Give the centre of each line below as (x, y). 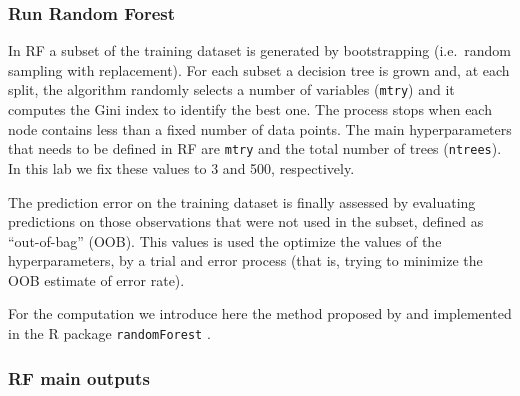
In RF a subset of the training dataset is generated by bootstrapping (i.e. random (260, 50)
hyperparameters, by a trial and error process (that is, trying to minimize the (245, 260)
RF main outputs (79, 377)
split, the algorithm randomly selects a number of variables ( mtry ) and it (231, 89)
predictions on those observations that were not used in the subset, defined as (246, 221)
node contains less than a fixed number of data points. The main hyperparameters (260, 128)
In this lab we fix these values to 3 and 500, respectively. (181, 167)
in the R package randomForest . (109, 333)
